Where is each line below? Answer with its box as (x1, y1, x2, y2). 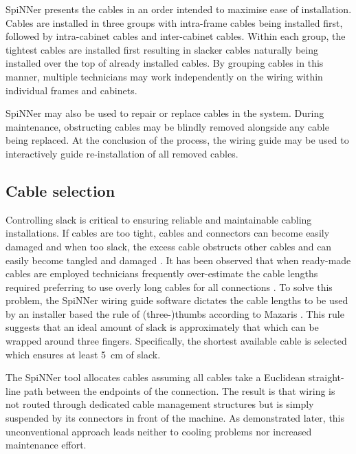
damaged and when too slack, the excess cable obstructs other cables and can (5, 239, 332, 253)
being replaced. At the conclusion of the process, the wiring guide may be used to (5, 133, 349, 147)
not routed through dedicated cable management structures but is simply (5, 397, 314, 411)
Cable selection (5, 180, 115, 201)
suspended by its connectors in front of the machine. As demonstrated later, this (5, 411, 345, 425)
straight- (308, 370, 344, 385)
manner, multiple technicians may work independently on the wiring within (5, 69, 323, 83)
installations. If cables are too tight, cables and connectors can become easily (5, 226, 330, 240)
